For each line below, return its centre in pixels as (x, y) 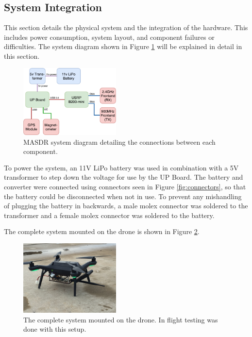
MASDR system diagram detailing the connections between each (119, 142)
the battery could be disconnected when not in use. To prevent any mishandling (123, 196)
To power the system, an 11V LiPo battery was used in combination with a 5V (121, 167)
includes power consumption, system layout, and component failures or (109, 37)
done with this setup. (55, 329)
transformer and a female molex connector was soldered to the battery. (109, 215)
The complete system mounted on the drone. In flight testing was (121, 319)
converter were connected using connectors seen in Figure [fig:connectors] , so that (125, 186)
